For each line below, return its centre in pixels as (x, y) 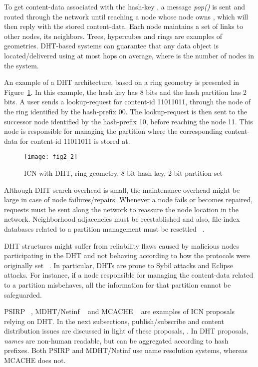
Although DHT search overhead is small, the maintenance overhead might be (122, 189)
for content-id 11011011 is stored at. (75, 141)
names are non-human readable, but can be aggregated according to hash (116, 340)
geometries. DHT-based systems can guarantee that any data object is (112, 46)
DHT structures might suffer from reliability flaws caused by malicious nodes (122, 245)
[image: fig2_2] (51, 157)
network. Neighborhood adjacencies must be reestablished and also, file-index (122, 219)
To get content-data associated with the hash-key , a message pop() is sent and (125, 6)
